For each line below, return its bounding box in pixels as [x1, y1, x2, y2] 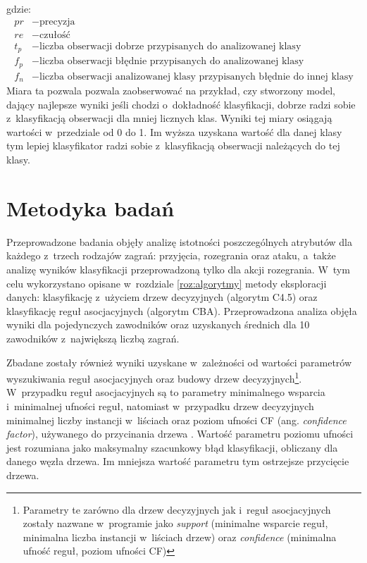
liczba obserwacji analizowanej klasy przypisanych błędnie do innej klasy [39, 71, 354, 82]
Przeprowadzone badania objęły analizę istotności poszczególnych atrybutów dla [6, 234, 352, 249]
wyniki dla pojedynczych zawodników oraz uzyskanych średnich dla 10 [6, 317, 310, 332]
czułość [39, 30, 70, 40]
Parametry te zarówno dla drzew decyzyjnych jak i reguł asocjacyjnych [23, 502, 331, 516]
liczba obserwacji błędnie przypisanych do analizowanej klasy [39, 56, 304, 67]
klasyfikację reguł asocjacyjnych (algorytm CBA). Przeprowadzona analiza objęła [6, 303, 357, 318]
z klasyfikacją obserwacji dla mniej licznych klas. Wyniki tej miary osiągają [6, 111, 332, 125]
